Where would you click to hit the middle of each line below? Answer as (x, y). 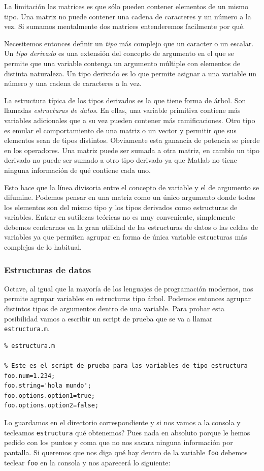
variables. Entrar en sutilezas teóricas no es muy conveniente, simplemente (120, 217)
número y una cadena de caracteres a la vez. (73, 83)
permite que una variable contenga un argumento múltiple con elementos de (122, 63)
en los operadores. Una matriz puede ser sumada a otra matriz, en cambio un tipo (132, 150)
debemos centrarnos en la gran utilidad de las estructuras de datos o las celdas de (131, 227)
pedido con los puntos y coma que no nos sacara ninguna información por (119, 442)
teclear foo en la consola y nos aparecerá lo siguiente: (87, 462)
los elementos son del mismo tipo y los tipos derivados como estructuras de (121, 207)
